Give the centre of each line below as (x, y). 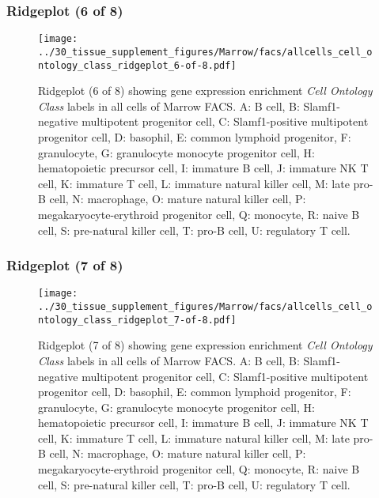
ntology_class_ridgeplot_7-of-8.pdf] (137, 320)
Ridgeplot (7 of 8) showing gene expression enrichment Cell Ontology (205, 345)
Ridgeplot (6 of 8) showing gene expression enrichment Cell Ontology (205, 91)
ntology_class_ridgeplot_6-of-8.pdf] (137, 65)
